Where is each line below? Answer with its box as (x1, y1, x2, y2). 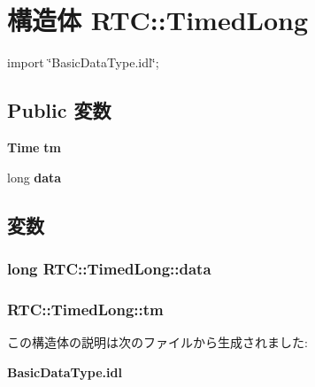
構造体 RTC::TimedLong (7, 2, 309, 38)
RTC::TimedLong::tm (7, 298, 164, 320)
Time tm (7, 137, 61, 156)
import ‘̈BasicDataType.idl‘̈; (7, 53, 159, 72)
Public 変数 (7, 97, 111, 124)
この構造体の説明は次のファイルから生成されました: (7, 332, 308, 351)
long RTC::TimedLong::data (7, 257, 211, 279)
